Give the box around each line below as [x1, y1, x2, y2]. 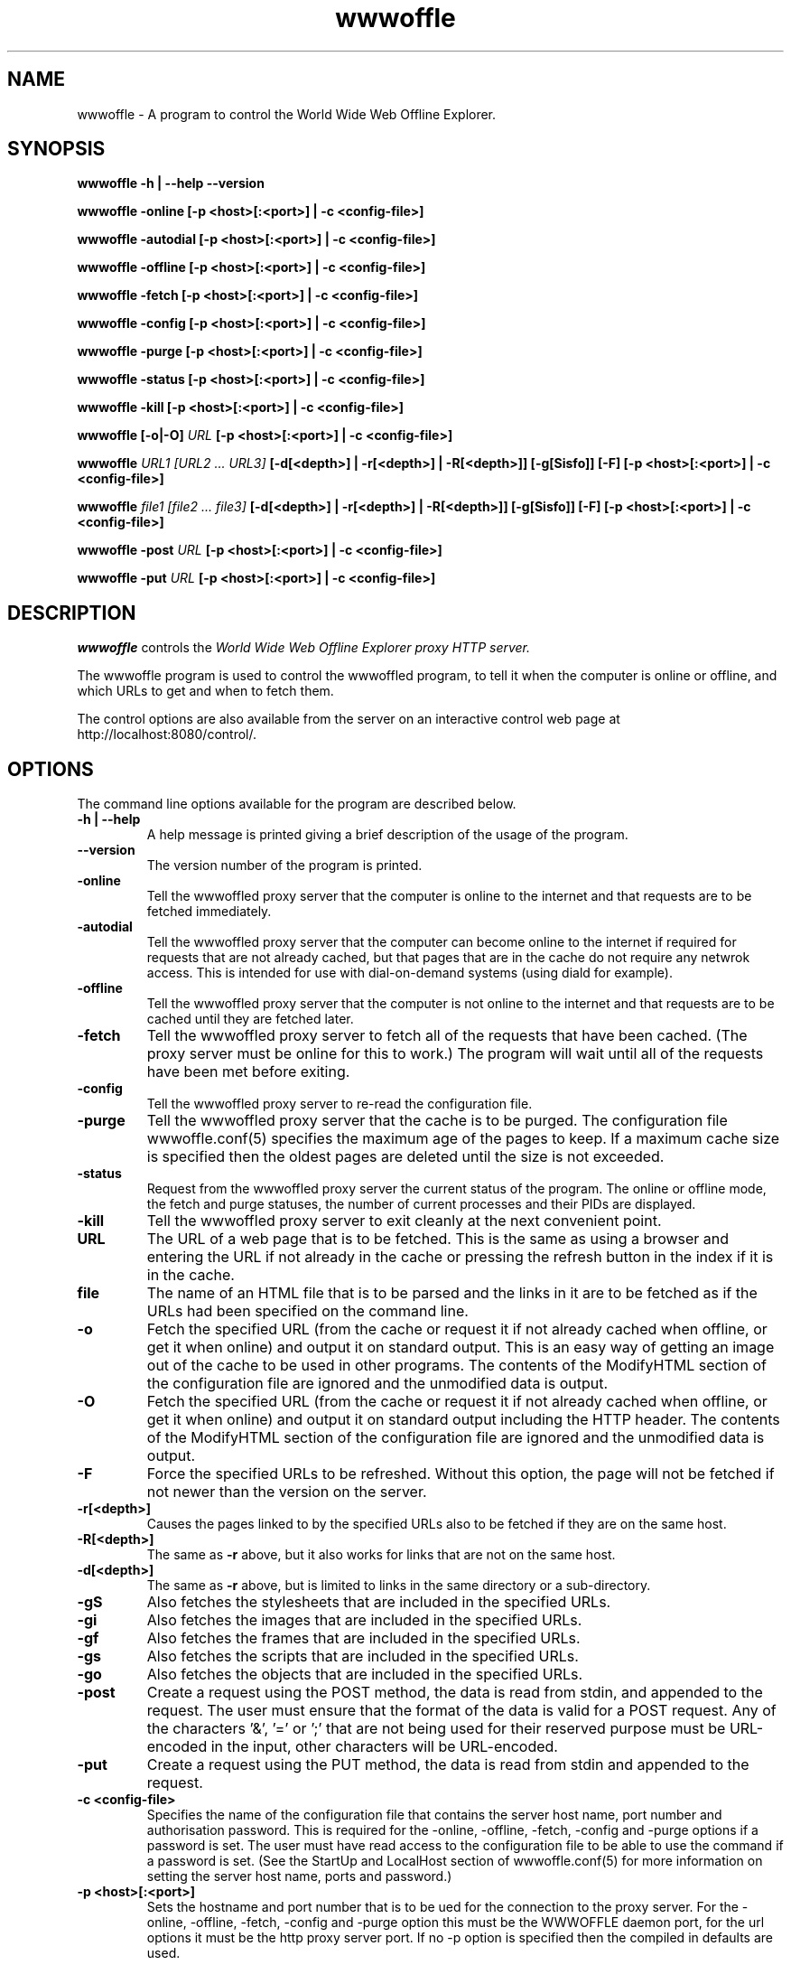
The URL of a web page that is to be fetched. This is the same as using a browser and [146, 1230, 730, 1249]
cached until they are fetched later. [146, 1011, 354, 1027]
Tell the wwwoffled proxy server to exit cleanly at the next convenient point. [146, 1212, 662, 1230]
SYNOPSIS [7, 137, 106, 161]
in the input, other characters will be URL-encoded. [210, 1737, 558, 1756]
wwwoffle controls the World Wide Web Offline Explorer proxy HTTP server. [77, 640, 531, 656]
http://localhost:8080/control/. [77, 726, 256, 743]
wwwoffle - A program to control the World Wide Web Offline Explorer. [77, 106, 497, 122]
